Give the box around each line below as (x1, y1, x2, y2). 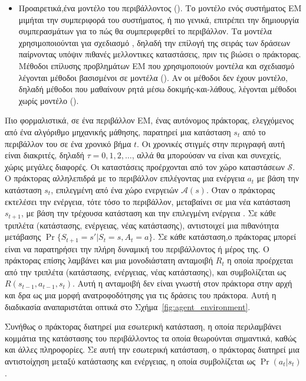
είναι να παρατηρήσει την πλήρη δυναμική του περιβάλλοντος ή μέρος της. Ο (5, 242, 269, 255)
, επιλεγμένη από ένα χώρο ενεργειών (51, 183, 179, 196)
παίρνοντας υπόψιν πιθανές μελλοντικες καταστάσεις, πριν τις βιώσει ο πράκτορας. (18, 48, 301, 60)
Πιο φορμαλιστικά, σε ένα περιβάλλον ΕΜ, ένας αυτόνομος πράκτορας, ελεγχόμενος (5, 114, 294, 126)
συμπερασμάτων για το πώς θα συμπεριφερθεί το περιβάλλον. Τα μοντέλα (18, 25, 272, 37)
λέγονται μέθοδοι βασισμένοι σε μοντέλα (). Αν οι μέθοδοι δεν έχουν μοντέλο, (18, 71, 288, 83)
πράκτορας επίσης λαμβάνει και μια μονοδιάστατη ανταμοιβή (5, 254, 213, 266)
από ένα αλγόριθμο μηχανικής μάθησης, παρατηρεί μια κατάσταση (5, 125, 231, 138)
